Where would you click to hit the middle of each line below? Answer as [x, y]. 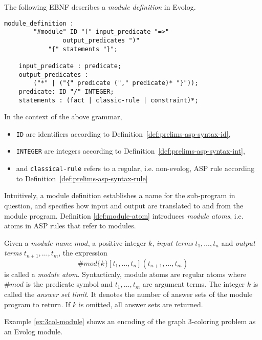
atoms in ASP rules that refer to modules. [70, 226]
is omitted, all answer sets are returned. [141, 304]
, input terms [172, 242]
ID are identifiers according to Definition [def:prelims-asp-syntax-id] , [123, 133]
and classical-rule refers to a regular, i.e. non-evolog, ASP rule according [135, 168]
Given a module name [38, 242]
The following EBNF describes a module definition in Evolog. [100, 7]
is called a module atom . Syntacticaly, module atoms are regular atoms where [125, 274]
